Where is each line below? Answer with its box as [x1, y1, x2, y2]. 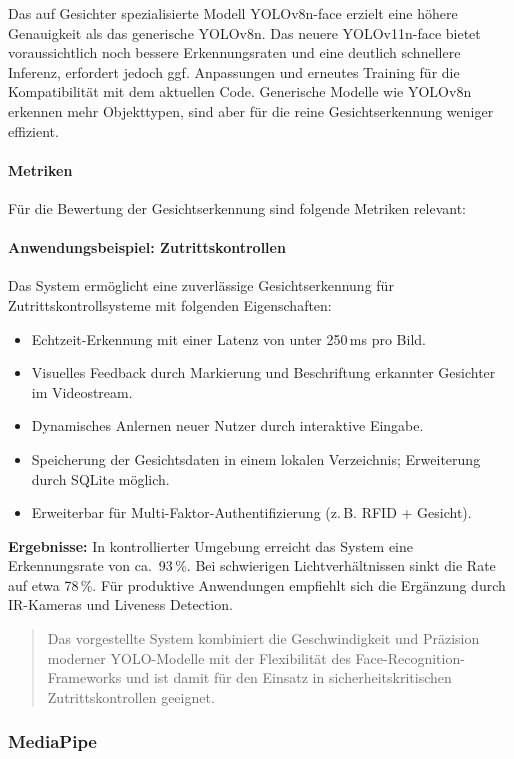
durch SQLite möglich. [31, 468, 170, 489]
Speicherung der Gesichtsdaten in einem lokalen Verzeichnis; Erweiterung [31, 448, 481, 469]
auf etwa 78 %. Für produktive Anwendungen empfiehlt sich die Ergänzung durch [8, 574, 506, 595]
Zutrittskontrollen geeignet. [47, 686, 215, 707]
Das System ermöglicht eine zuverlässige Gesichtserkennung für [8, 275, 394, 296]
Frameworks [47, 667, 122, 688]
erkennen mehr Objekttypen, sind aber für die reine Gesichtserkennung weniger [8, 100, 494, 121]
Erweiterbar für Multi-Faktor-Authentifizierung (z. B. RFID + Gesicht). [31, 502, 472, 523]
